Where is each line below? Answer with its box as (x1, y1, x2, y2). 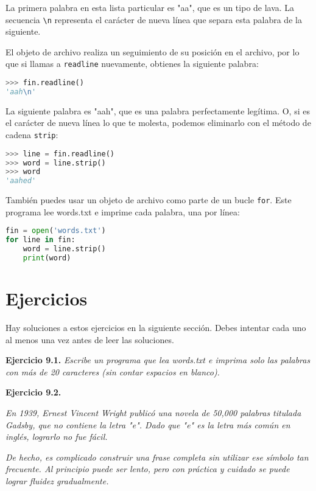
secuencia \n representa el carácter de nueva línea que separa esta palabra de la (5, 13, 302, 26)
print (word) (23, 254, 71, 263)
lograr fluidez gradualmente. (5, 475, 109, 487)
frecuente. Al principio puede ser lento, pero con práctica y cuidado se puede (5, 462, 290, 475)
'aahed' (5, 176, 37, 186)
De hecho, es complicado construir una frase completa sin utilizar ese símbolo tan (5, 450, 309, 463)
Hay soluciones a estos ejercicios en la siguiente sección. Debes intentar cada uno (5, 321, 306, 334)
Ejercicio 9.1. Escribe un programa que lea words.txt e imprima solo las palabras (5, 353, 311, 366)
